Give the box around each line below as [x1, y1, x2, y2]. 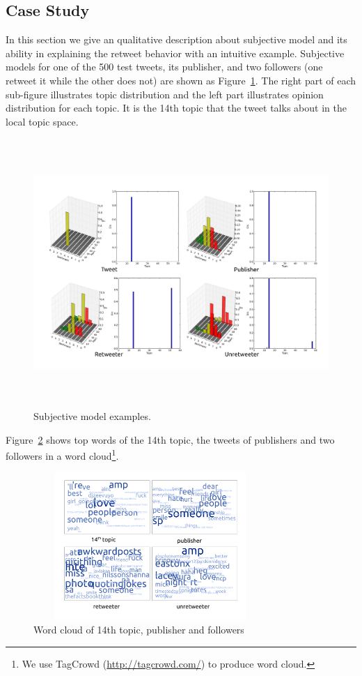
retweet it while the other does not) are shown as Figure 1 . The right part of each [6, 73, 356, 87]
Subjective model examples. [33, 408, 151, 423]
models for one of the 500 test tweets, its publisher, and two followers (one [6, 59, 323, 74]
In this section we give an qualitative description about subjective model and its [6, 32, 347, 47]
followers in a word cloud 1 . [6, 446, 119, 463]
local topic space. [6, 114, 79, 128]
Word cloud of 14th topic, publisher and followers [33, 622, 244, 637]
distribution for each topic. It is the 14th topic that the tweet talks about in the [6, 100, 347, 115]
